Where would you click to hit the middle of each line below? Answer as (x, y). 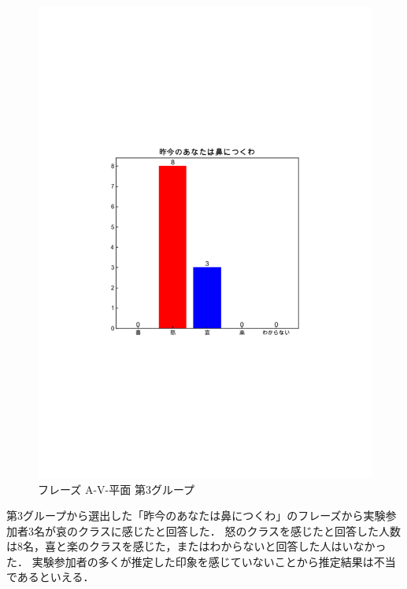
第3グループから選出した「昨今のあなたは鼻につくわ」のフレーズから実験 (196, 515)
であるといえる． (50, 577)
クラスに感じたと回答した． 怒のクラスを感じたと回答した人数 (239, 530)
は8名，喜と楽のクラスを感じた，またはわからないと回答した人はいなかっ (196, 546)
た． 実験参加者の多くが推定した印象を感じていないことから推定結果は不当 (201, 561)
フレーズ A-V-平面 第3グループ (117, 489)
